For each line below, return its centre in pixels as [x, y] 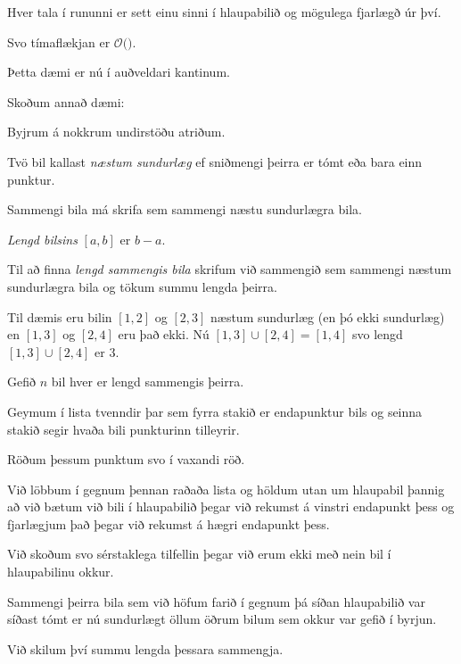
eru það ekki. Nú [164, 334]
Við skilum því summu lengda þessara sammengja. [145, 648]
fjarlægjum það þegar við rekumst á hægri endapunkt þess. [169, 523]
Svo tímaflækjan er [59, 41]
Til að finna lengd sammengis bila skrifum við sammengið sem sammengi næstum [230, 269]
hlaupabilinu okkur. [61, 572]
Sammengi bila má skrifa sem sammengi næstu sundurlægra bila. [185, 209]
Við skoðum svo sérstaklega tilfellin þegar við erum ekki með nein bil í [199, 554]
